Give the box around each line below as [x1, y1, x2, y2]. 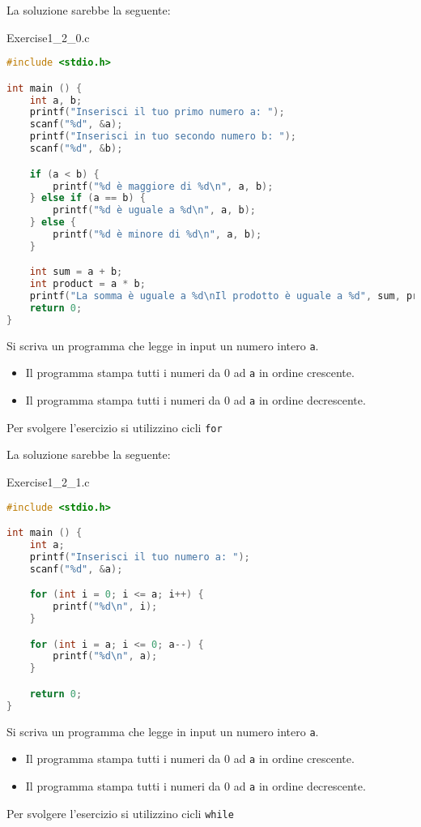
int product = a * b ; [29, 278, 146, 290]
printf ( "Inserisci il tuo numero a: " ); [29, 551, 250, 563]
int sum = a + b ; [29, 266, 123, 278]
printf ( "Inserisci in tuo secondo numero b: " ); [29, 131, 296, 143]
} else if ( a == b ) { [29, 192, 146, 204]
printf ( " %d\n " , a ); [53, 650, 158, 662]
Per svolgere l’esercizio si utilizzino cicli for [6, 418, 223, 435]
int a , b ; [29, 94, 83, 106]
